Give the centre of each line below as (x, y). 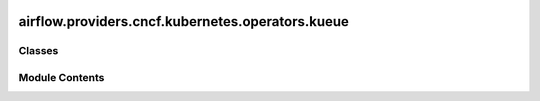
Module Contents (61, 77)
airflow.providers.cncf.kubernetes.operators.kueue (184, 21)
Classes (38, 51)
